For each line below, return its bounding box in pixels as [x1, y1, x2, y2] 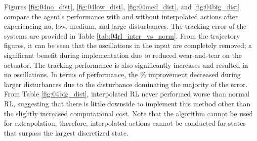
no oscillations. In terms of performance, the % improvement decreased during [4, 69, 241, 80]
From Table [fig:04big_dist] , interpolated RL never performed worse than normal [4, 89, 250, 99]
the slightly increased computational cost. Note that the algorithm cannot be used [4, 108, 253, 118]
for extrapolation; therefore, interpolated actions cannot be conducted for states [4, 118, 246, 128]
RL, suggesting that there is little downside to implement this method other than [4, 98, 251, 108]
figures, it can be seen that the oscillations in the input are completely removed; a [4, 40, 252, 50]
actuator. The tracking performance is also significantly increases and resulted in [4, 59, 248, 70]
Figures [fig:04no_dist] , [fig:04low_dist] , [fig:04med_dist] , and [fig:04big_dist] [4, 1, 240, 11]
